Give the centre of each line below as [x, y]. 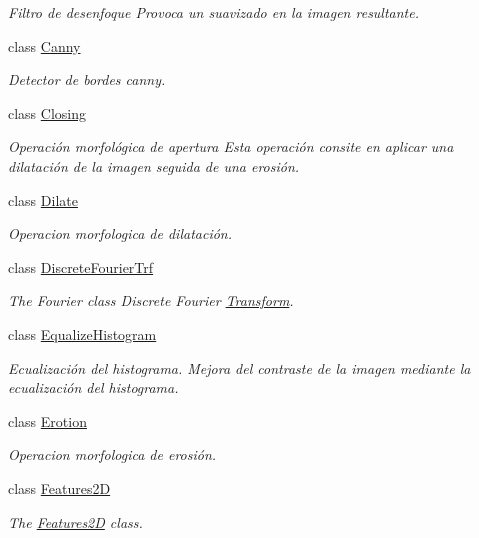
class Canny [44, 45]
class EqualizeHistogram [82, 333]
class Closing [47, 112]
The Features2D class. [75, 521]
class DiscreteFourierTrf [81, 266]
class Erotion [47, 420]
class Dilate [43, 199]
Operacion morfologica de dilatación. [120, 233]
